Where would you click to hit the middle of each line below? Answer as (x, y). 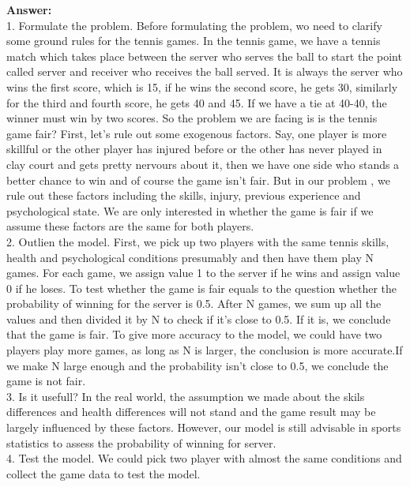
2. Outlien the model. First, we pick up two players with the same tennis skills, (198, 241)
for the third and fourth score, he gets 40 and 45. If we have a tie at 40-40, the (197, 102)
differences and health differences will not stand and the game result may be (191, 412)
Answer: (29, 9)
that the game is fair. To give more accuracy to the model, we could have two (194, 334)
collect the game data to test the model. (103, 473)
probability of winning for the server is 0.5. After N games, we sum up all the (194, 303)
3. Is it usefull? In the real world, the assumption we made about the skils (186, 396)
